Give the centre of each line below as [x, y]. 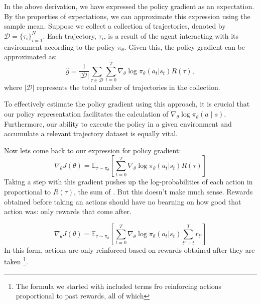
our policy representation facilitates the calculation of [86, 114]
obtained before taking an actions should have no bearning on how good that [123, 201]
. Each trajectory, [70, 35]
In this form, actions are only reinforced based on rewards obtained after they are [129, 249]
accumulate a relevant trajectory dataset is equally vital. [91, 133]
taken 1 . [16, 261]
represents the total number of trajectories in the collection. [128, 87]
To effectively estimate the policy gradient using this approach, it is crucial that [127, 104]
